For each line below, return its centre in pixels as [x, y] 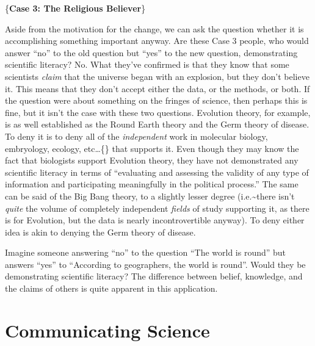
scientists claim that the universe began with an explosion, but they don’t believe [157, 76]
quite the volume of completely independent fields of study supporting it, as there [157, 208]
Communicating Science [107, 330]
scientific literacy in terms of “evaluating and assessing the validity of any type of [157, 172]
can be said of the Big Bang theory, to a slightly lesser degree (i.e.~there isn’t [150, 196]
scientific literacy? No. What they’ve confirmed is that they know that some [147, 64]
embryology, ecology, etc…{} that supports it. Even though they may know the [152, 148]
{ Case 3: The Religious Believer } [75, 8]
